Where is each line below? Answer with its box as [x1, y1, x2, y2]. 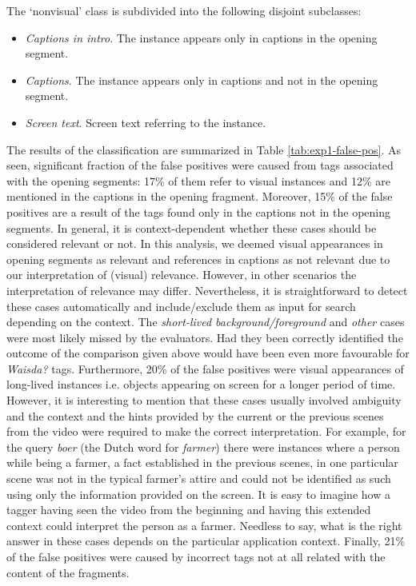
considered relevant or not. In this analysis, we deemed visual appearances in [6, 235, 383, 252]
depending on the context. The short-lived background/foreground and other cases [6, 313, 405, 330]
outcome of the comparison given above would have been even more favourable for [6, 345, 410, 361]
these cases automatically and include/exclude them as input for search [6, 297, 356, 314]
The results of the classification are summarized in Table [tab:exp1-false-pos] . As [6, 141, 402, 157]
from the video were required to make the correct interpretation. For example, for [6, 423, 406, 440]
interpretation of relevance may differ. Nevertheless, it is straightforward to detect [6, 281, 408, 298]
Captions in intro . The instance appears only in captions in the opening [25, 29, 378, 46]
